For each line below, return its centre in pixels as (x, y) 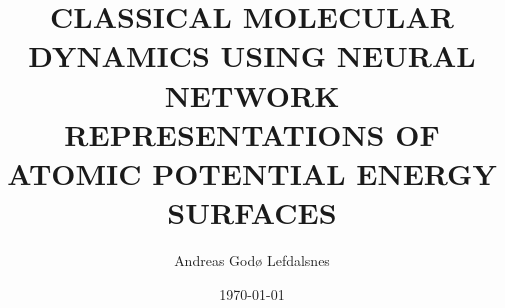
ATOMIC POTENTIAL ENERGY (252, 172)
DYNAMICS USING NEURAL (252, 55)
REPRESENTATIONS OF (252, 133)
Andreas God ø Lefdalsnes (252, 260)
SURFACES (252, 212)
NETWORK (252, 94)
